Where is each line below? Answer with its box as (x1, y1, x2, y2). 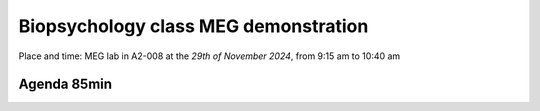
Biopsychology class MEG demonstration (18, 15, 369, 37)
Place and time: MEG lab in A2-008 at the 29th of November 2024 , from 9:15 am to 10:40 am (18, 50, 401, 62)
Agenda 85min (18, 76, 113, 93)
